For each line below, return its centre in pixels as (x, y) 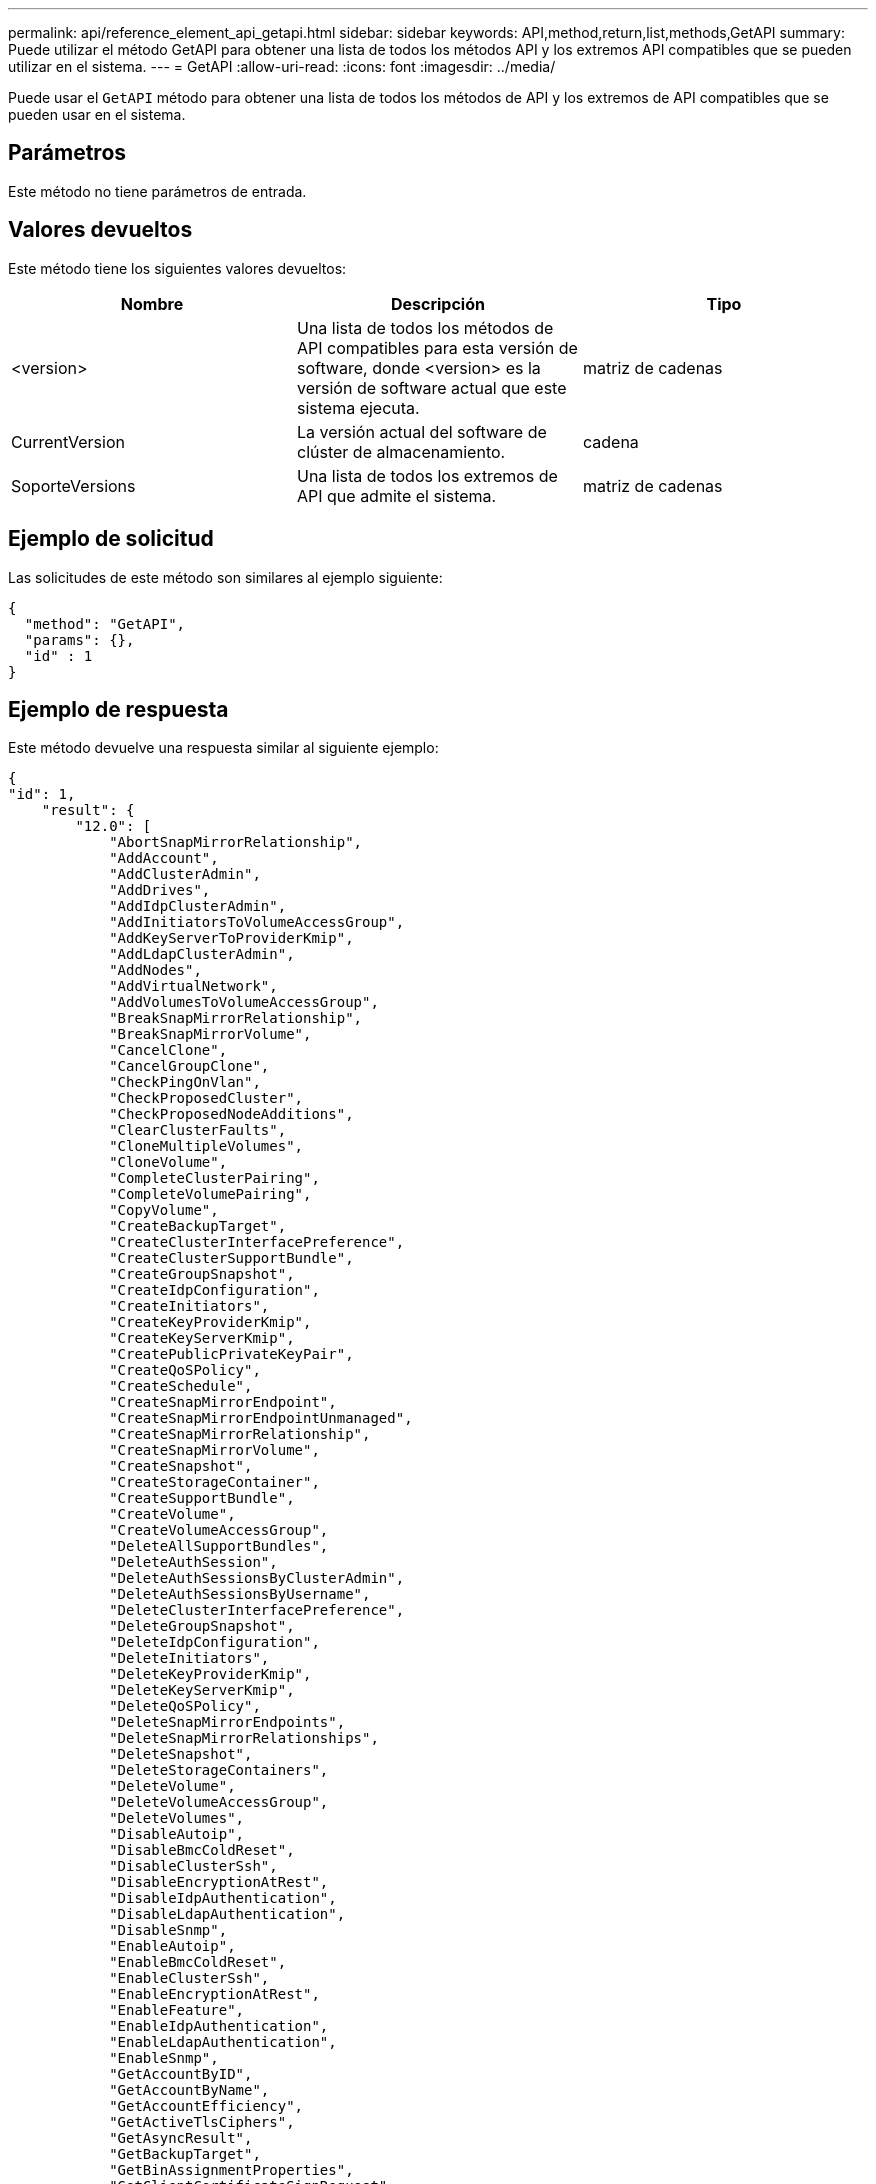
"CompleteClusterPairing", (214, 1178)
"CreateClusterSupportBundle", (231, 1258)
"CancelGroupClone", (189, 1066)
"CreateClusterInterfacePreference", (257, 1242)
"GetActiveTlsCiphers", (202, 2122)
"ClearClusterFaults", (198, 1130)
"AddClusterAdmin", (185, 874)
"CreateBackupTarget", (198, 1226)
